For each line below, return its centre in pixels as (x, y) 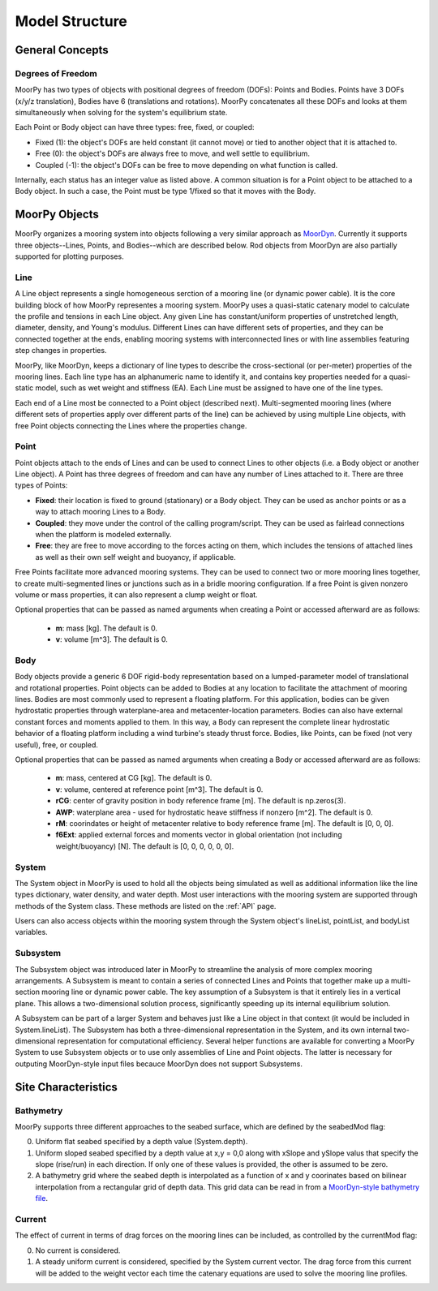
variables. (31, 932)
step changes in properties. (61, 351)
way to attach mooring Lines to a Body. (101, 512)
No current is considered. (78, 1250)
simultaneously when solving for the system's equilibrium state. (121, 113)
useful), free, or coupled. (57, 744)
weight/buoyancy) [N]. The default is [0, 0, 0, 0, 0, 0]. (145, 846)
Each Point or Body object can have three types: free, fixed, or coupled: (135, 127)
